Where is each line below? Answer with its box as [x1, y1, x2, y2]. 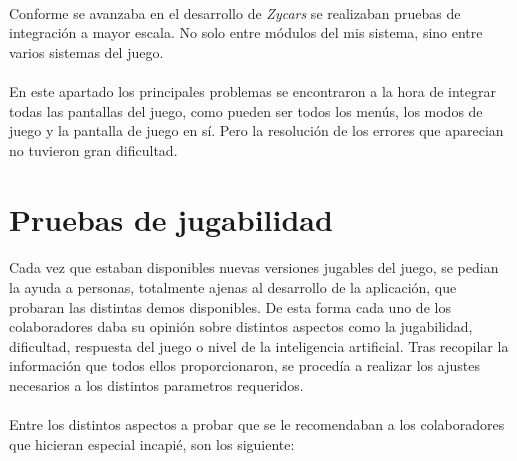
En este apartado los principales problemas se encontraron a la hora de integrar [9, 80, 497, 101]
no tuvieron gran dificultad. [9, 139, 178, 160]
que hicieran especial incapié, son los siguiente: [9, 433, 295, 454]
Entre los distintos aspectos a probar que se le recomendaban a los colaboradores [9, 414, 505, 435]
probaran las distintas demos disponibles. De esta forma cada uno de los [9, 296, 451, 317]
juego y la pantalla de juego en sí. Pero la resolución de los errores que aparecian [9, 120, 504, 141]
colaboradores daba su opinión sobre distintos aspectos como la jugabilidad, [9, 316, 473, 337]
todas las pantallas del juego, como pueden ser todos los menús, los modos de [9, 100, 483, 121]
